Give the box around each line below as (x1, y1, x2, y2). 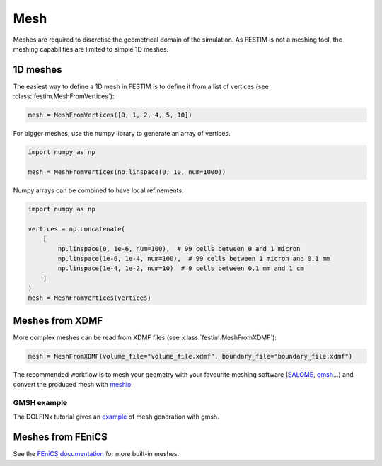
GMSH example (13, 398, 68, 408)
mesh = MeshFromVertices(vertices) (28, 294, 151, 302)
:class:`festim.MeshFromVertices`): (13, 92, 115, 100)
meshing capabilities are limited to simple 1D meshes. (13, 45, 169, 53)
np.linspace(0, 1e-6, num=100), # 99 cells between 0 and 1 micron (57, 245, 301, 252)
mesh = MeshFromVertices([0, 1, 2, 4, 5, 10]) (28, 111, 192, 120)
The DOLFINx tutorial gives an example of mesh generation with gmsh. (13, 412, 219, 421)
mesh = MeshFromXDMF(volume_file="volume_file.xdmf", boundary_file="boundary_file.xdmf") (28, 352, 353, 360)
